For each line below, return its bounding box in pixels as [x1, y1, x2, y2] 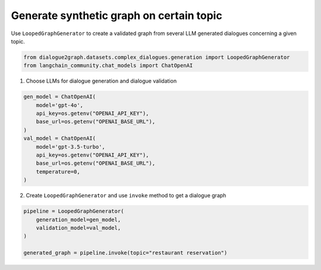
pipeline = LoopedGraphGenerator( [23, 208, 124, 215]
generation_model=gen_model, [36, 216, 121, 223]
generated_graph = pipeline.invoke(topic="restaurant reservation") [23, 250, 228, 256]
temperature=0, [36, 168, 80, 175]
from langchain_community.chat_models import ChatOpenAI [23, 62, 193, 69]
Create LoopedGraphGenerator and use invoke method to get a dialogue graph [26, 192, 226, 199]
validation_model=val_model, [36, 224, 121, 231]
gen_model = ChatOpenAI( [23, 93, 96, 101]
